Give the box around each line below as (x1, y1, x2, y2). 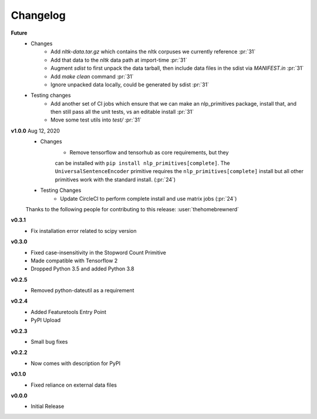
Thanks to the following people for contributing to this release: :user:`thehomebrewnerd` (25, 205, 240, 212)
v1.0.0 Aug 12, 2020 (11, 127, 60, 134)
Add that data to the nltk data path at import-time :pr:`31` (50, 56, 187, 63)
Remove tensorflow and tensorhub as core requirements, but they (69, 148, 229, 156)
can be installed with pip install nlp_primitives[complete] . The (55, 160, 230, 167)
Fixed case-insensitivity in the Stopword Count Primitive (31, 249, 167, 256)
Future (11, 29, 28, 36)
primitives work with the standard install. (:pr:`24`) (55, 176, 176, 183)
